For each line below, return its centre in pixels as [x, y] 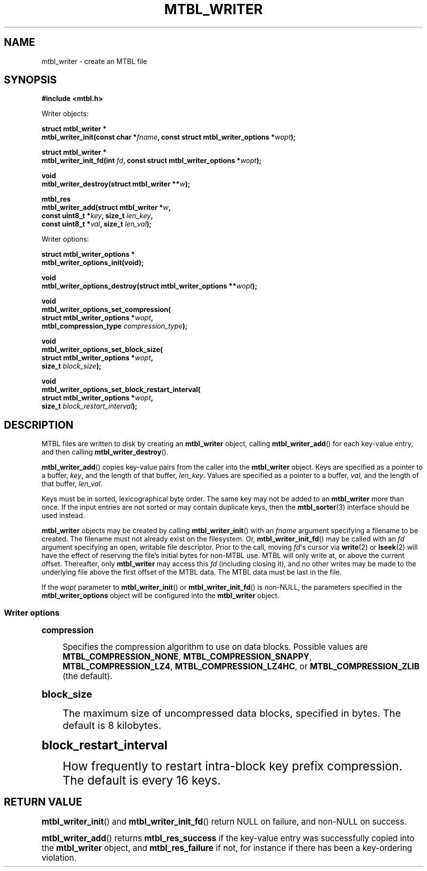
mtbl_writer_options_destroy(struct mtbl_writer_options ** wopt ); [149, 286]
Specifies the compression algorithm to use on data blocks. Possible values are [215, 647]
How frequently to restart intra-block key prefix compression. [233, 767]
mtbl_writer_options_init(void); [93, 263]
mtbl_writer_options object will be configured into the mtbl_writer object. [160, 596]
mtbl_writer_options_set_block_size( [102, 350]
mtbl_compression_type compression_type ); [115, 326]
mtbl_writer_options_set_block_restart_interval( [121, 390]
